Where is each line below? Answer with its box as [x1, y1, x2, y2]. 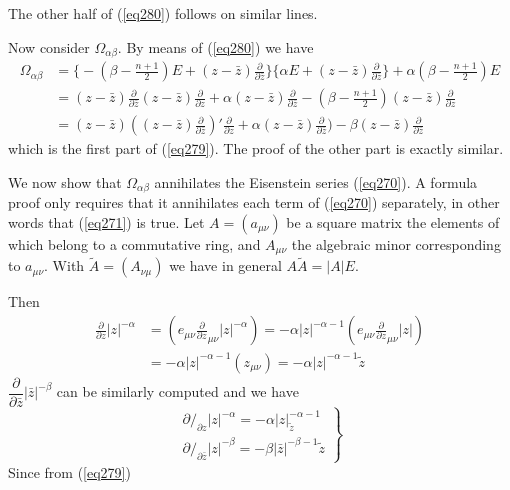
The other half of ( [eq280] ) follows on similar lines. [8, 3, 318, 23]
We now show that [8, 171, 122, 192]
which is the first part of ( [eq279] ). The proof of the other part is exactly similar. [8, 138, 504, 159]
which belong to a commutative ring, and [8, 233, 261, 254]
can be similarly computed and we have [56, 381, 299, 402]
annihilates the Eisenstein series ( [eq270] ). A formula [154, 171, 478, 192]
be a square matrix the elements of [286, 211, 500, 232]
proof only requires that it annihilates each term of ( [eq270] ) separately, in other [8, 192, 500, 213]
